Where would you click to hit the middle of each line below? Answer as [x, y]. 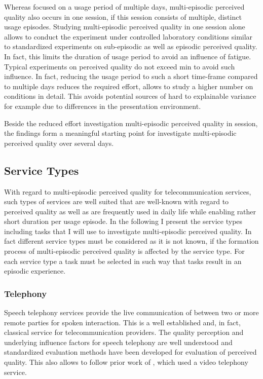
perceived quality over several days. [59, 143]
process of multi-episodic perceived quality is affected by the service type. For [124, 251]
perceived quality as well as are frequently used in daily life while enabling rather [130, 211]
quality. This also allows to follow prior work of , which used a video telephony [126, 362]
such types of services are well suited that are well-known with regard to [117, 201]
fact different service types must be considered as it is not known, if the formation [131, 241]
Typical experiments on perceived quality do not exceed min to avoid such [120, 66]
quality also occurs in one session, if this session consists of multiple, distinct [123, 16]
